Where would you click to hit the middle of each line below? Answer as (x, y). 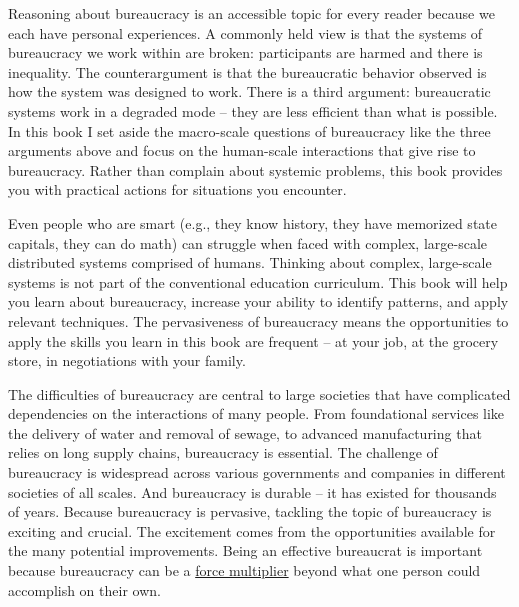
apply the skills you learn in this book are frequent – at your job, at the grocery (253, 340)
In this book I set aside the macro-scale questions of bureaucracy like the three (249, 130)
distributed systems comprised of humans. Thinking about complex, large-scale (250, 262)
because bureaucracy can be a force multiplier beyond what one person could (244, 570)
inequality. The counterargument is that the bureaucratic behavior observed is (247, 71)
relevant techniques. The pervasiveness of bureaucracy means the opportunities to (258, 320)
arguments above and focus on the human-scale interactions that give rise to (242, 150)
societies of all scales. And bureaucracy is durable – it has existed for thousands (252, 491)
